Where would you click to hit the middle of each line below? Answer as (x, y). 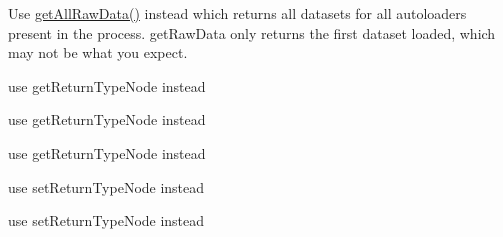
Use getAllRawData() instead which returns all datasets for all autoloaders (237, 13)
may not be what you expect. (98, 52)
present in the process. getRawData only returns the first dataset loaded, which (252, 32)
